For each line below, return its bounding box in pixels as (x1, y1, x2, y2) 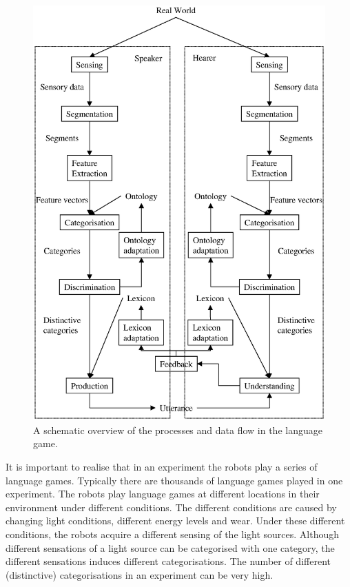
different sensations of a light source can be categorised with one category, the (6, 540, 335, 555)
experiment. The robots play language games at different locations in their (6, 486, 320, 501)
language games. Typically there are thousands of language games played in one (6, 473, 343, 487)
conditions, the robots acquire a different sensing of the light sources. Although (6, 526, 340, 541)
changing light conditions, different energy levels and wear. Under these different (6, 513, 345, 528)
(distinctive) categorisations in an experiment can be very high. (6, 567, 274, 581)
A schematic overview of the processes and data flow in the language (33, 422, 322, 437)
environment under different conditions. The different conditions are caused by (6, 500, 337, 514)
